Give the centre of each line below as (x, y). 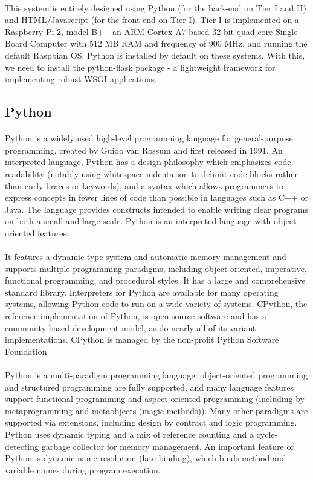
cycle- (267, 434)
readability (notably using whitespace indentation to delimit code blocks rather (151, 173)
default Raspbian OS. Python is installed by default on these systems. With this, (155, 55)
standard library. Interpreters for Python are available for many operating (142, 292)
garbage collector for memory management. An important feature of (167, 446)
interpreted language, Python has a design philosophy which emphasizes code (148, 162)
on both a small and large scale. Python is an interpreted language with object (151, 221)
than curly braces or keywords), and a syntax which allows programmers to (144, 185)
